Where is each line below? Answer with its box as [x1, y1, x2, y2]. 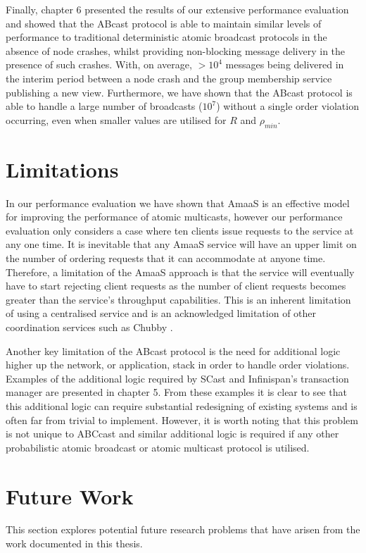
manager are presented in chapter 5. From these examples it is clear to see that [6, 385, 347, 399]
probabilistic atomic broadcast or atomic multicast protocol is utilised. [6, 440, 310, 454]
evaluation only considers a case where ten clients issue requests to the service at [6, 223, 354, 237]
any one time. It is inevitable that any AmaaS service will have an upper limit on [6, 237, 357, 251]
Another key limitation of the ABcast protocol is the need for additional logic [6, 343, 341, 358]
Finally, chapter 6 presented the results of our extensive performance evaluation [6, 2, 349, 16]
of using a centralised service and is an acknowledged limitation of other [6, 306, 317, 321]
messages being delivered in [225, 57, 344, 72]
